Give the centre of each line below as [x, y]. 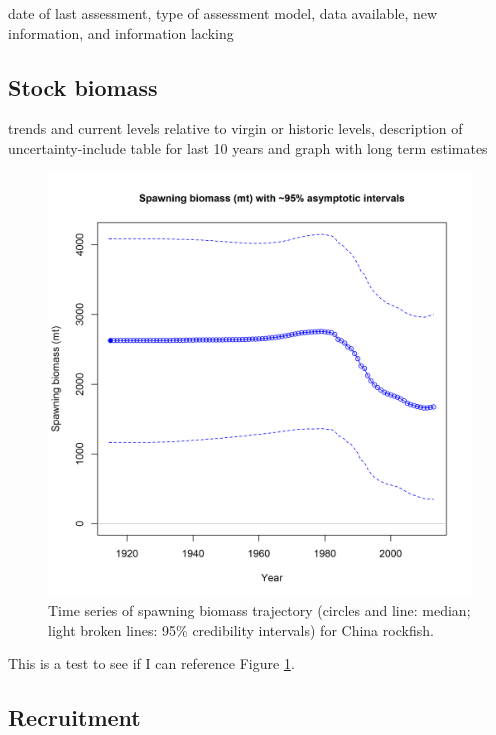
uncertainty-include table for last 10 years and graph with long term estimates [248, 147]
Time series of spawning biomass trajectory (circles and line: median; [259, 610]
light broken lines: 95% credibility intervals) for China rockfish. [241, 629]
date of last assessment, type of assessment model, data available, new [223, 13]
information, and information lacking [121, 32]
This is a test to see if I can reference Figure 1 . [151, 663]
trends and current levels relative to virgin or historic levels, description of [235, 128]
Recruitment [74, 717]
